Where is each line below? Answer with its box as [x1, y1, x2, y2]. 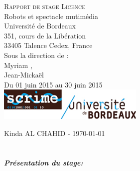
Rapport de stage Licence [4, 1, 86, 11]
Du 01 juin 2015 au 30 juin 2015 [4, 79, 103, 89]
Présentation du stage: [4, 157, 83, 167]
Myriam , [4, 59, 32, 70]
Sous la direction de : [4, 49, 69, 60]
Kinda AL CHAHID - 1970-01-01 [4, 128, 105, 138]
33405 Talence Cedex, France [4, 40, 93, 50]
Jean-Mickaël [4, 69, 44, 80]
